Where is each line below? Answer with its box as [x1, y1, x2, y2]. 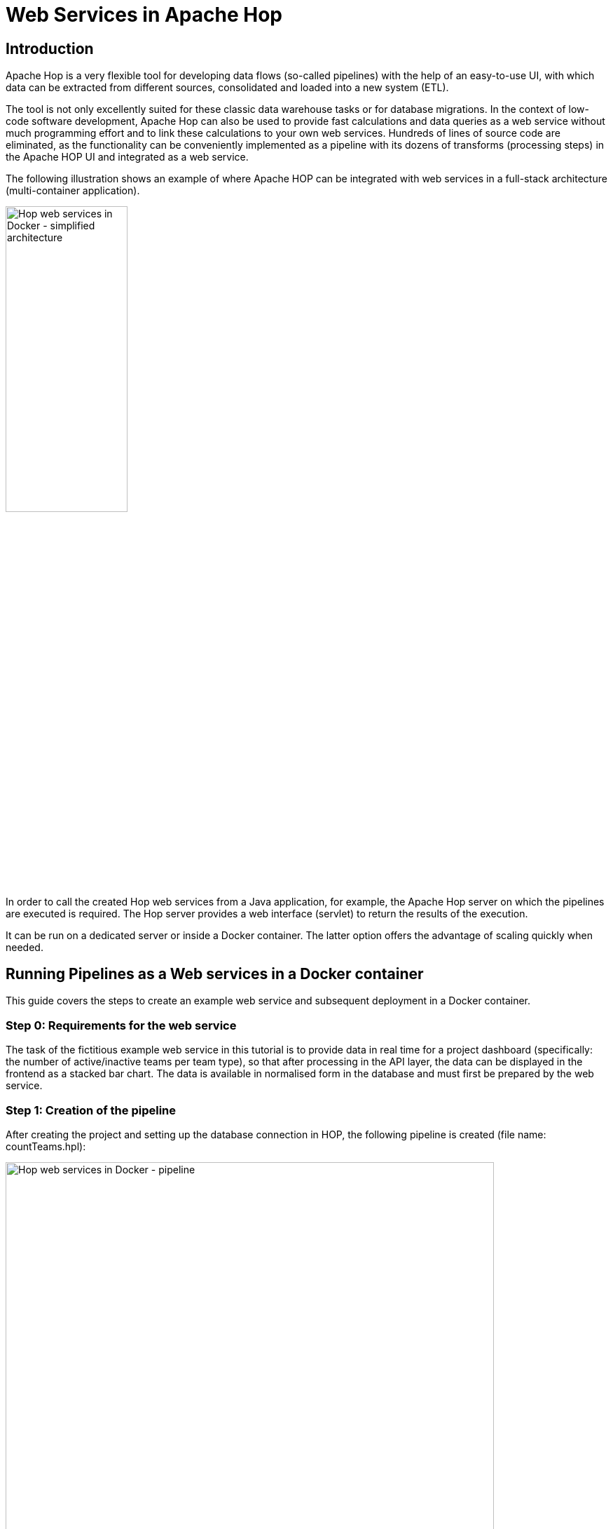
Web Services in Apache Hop [6, 3, 283, 27]
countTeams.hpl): [6, 1140, 86, 1152]
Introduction [6, 39, 94, 58]
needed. [6, 941, 43, 953]
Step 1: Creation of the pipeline [6, 1103, 177, 1117]
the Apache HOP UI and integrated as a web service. [6, 151, 249, 163]
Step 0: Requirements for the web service [6, 1018, 237, 1032]
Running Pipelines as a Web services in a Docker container [6, 964, 424, 983]
